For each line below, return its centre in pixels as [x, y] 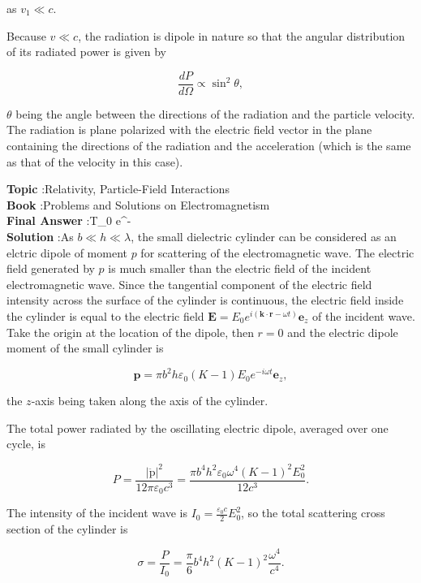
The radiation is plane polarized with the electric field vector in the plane [189, 130]
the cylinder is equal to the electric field [105, 315]
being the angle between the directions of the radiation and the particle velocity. [215, 113]
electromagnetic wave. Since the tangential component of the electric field [189, 284]
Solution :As [40, 236]
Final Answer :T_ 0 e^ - [69, 220]
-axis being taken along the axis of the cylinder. [150, 401]
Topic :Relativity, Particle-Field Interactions [118, 189]
